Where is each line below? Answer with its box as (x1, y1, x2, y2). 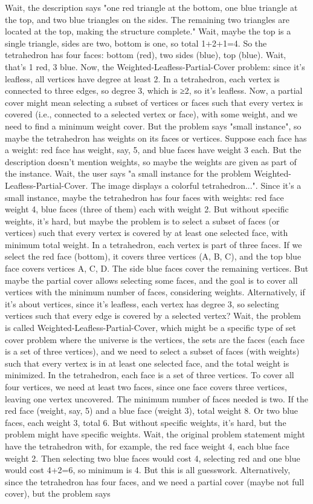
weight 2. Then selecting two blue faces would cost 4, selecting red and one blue (5, 451, 300, 464)
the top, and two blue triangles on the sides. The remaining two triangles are (5, 13, 290, 25)
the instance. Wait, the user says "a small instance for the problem (5, 167, 251, 180)
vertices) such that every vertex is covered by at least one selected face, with (5, 226, 288, 239)
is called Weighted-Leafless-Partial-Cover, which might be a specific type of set (5, 321, 296, 334)
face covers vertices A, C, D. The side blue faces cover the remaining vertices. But (5, 262, 309, 275)
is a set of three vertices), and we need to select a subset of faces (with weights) (5, 345, 300, 358)
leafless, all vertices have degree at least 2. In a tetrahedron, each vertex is (5, 72, 280, 85)
